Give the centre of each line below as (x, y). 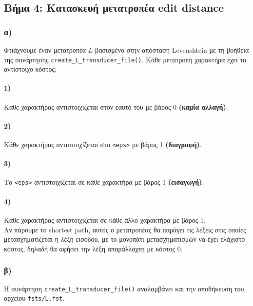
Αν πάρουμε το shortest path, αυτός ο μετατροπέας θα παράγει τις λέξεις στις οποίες (125, 229)
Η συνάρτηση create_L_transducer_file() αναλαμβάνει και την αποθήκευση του (124, 288)
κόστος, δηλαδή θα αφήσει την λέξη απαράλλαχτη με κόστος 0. (93, 248)
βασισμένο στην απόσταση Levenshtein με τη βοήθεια (172, 50)
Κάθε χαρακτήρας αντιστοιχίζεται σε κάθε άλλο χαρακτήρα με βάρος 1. (105, 220)
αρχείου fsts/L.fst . (34, 298)
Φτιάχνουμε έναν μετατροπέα (45, 50)
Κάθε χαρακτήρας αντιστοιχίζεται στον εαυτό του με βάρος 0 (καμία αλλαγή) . (116, 106)
